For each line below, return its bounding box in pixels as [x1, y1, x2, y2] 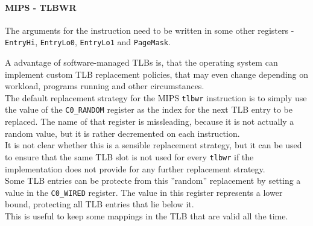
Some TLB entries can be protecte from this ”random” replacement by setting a [5, 174, 301, 187]
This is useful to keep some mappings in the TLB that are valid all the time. [5, 210, 288, 222]
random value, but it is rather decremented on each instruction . [5, 127, 240, 139]
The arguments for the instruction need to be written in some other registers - [5, 24, 294, 36]
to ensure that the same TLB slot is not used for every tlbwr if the [5, 150, 254, 163]
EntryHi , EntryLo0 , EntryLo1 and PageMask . [5, 36, 171, 48]
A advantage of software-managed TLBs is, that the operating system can [5, 56, 278, 69]
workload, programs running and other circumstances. [5, 80, 204, 92]
